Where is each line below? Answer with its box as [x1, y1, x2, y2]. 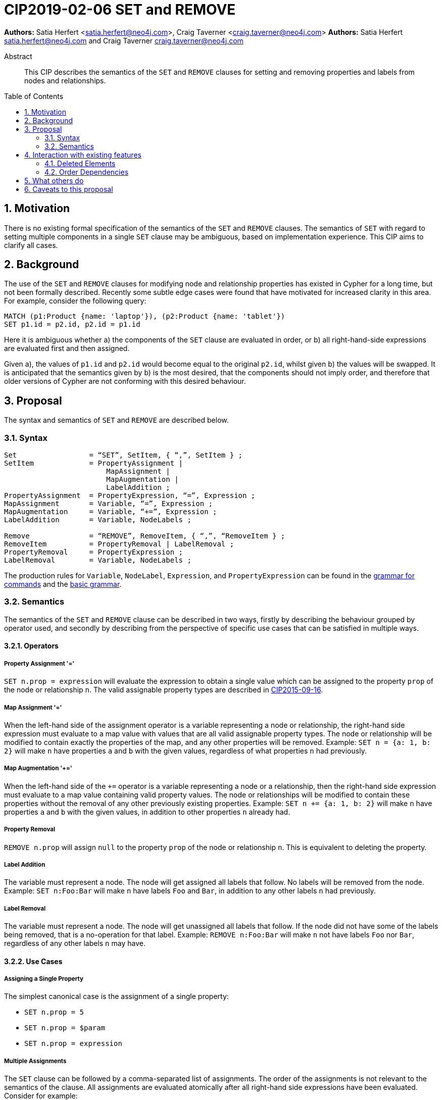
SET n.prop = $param [24, 1024, 106, 1032]
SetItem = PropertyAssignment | [4, 459, 183, 468]
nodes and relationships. [24, 76, 106, 85]
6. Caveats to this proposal [24, 184, 113, 193]
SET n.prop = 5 [24, 1008, 84, 1017]
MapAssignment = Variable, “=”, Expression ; [4, 499, 213, 508]
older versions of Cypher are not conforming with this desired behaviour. [4, 377, 246, 386]
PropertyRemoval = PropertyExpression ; [4, 548, 183, 557]
